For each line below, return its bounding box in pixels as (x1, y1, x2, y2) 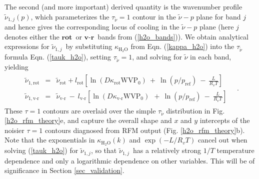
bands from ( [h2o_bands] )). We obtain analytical (97, 31, 248, 41)
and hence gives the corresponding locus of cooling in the (4, 21, 179, 32)
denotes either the (4, 31, 59, 41)
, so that (90, 145, 117, 155)
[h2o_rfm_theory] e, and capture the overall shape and (4, 115, 172, 125)
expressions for (4, 41, 49, 51)
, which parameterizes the (30, 11, 109, 21)
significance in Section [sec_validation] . (4, 165, 124, 175)
